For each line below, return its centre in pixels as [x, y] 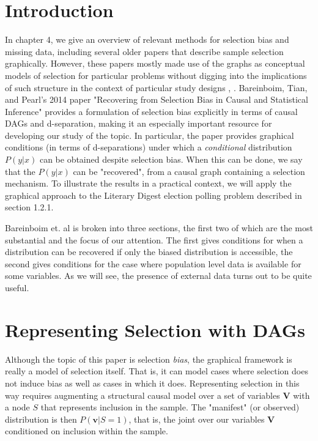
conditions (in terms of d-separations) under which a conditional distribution [149, 147]
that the [20, 171]
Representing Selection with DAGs [155, 329]
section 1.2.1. [29, 207]
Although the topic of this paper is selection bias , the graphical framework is [149, 359]
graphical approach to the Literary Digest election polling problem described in [153, 195]
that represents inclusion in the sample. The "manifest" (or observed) [170, 407]
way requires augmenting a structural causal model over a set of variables [142, 395]
